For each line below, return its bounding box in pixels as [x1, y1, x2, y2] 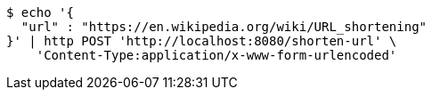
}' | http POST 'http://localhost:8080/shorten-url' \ [6, 34, 397, 48]
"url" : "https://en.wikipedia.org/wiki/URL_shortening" [20, 20, 428, 34]
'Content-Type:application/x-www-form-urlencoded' [36, 48, 397, 62]
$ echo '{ [6, 5, 74, 20]
